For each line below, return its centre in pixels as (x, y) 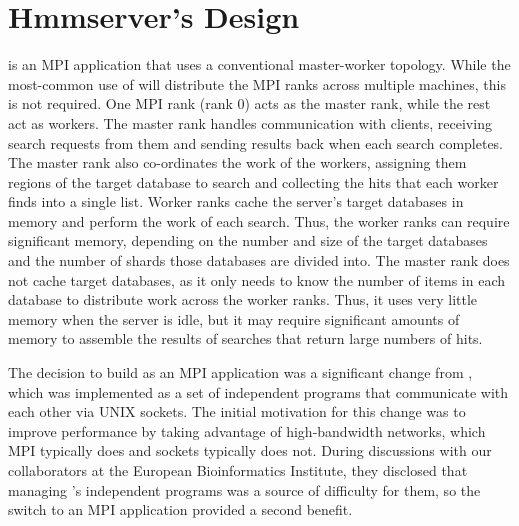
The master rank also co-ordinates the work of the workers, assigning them (237, 162)
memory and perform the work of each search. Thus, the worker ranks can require (259, 220)
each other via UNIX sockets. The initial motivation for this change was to (237, 411)
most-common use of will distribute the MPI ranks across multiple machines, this (257, 83)
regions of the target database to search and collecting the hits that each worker (253, 181)
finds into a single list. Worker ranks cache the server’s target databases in (236, 201)
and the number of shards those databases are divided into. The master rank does (259, 260)
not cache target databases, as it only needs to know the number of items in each (257, 279)
